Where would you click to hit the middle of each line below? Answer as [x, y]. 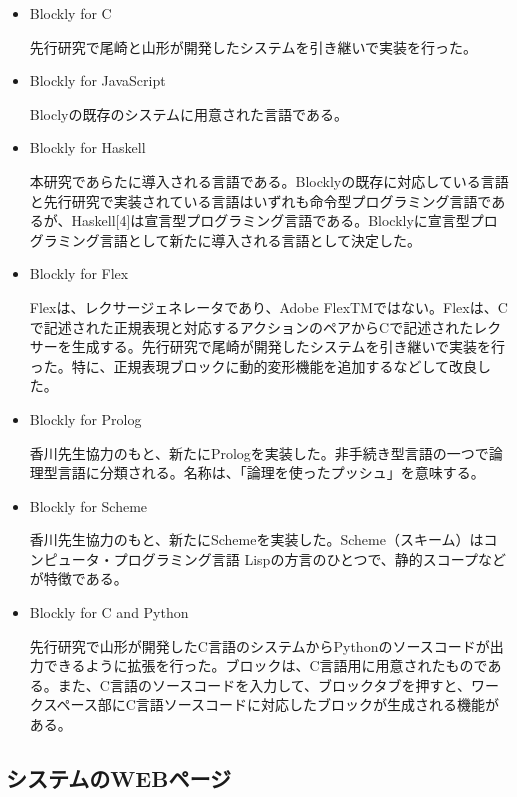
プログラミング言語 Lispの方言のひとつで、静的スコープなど [310, 558]
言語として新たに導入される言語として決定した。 [260, 239]
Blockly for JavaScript [97, 80]
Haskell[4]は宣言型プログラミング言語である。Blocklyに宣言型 [270, 220]
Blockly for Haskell [87, 147]
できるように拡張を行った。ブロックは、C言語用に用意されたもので [265, 665]
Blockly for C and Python [109, 612]
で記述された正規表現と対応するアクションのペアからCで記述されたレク [265, 326]
